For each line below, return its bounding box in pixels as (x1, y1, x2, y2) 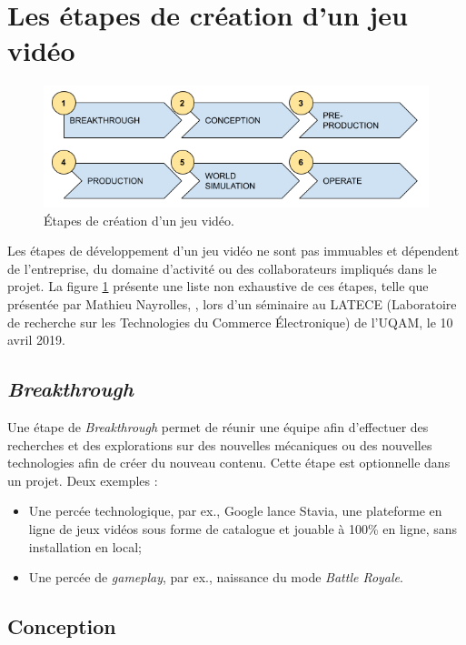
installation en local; (28, 537, 142, 556)
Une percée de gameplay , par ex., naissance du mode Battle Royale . (28, 568, 403, 587)
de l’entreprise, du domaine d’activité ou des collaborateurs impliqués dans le (7, 258, 437, 277)
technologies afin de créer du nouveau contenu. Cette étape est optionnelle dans (7, 453, 451, 472)
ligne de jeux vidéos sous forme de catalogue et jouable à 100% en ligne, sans (28, 519, 458, 539)
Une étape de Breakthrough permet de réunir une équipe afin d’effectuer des (7, 418, 429, 437)
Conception (7, 612, 116, 640)
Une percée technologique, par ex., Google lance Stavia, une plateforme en (28, 501, 442, 520)
